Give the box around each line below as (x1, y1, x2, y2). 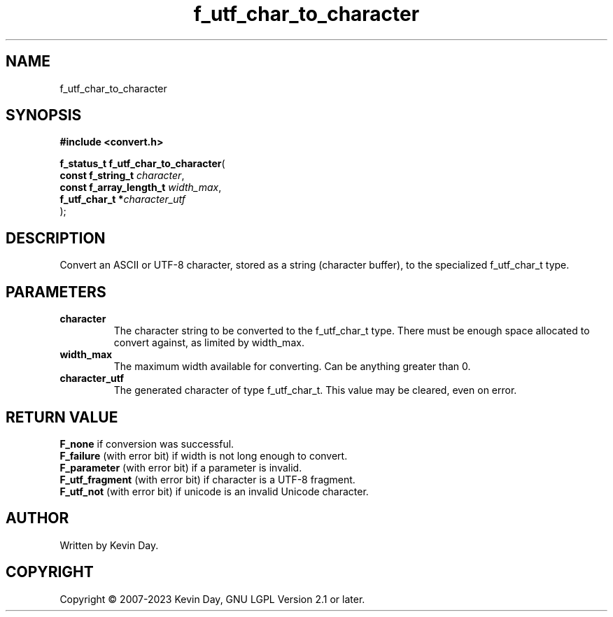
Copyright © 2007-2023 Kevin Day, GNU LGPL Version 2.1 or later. (59, 593, 365, 605)
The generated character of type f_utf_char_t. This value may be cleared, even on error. (113, 384, 517, 397)
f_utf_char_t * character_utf (59, 193, 186, 206)
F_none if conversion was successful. (59, 437, 234, 450)
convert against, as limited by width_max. (113, 336, 304, 349)
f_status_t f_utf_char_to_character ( (59, 157, 225, 170)
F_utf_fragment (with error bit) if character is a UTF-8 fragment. (59, 473, 355, 485)
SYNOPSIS (6, 106, 82, 125)
